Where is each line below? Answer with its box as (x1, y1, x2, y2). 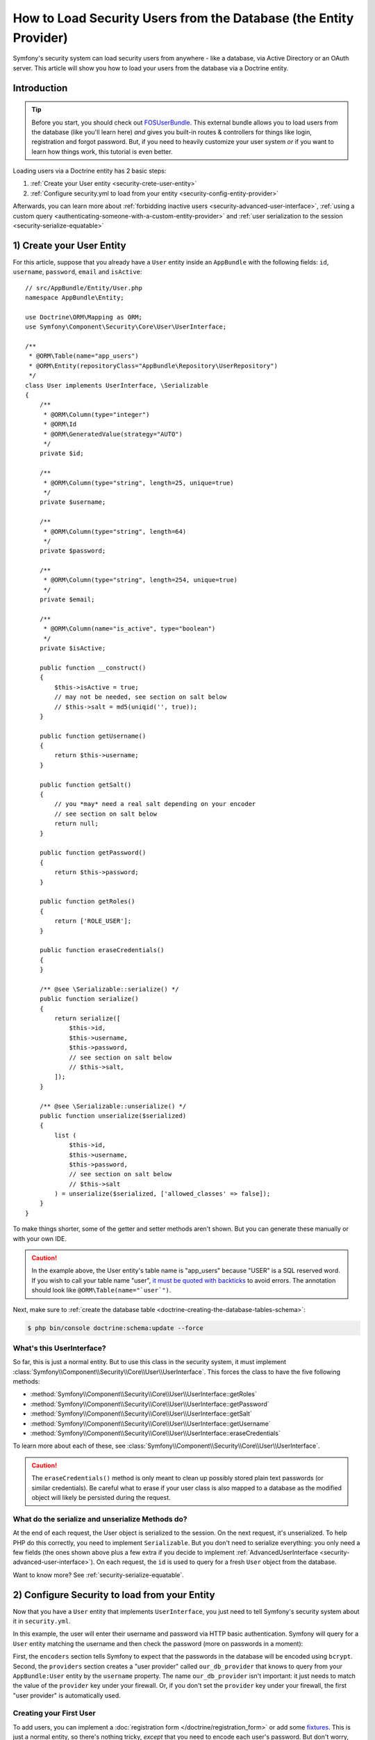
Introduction (12, 82, 68, 94)
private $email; (39, 596, 95, 603)
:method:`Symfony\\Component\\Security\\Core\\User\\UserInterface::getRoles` (30, 1390, 257, 1398)
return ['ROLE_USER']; (54, 917, 132, 925)
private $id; (39, 450, 84, 457)
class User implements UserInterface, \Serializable (25, 381, 208, 389)
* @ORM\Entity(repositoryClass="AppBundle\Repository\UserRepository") (28, 362, 278, 370)
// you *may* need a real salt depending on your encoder (54, 800, 256, 808)
